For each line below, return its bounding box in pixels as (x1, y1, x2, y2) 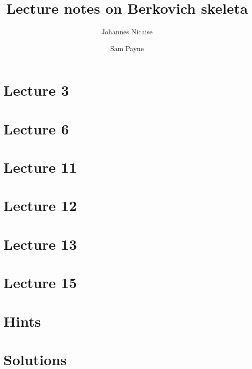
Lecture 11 (3, 157, 77, 177)
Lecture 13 (3, 234, 77, 254)
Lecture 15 (3, 272, 77, 292)
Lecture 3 (3, 80, 69, 100)
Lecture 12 (3, 195, 77, 215)
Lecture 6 (3, 118, 69, 138)
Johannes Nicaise (101, 26, 153, 37)
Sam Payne (110, 43, 144, 53)
